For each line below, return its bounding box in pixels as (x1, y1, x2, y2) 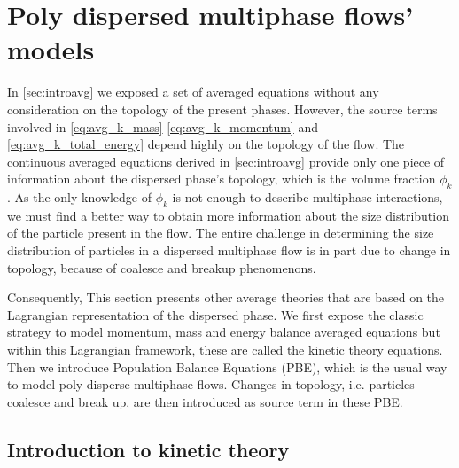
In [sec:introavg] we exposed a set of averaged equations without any (7, 82, 379, 101)
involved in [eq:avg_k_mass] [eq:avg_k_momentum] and (7, 117, 318, 136)
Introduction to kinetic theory (7, 435, 290, 463)
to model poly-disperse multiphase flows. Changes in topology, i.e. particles (7, 375, 415, 394)
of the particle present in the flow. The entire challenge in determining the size (7, 223, 434, 242)
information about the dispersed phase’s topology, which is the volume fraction (7, 169, 436, 188)
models (7, 31, 95, 67)
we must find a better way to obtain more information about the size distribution (7, 206, 449, 224)
